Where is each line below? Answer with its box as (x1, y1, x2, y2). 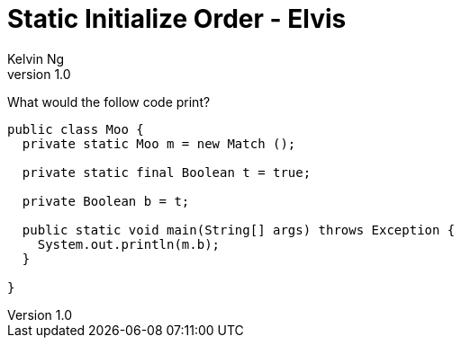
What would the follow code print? (7, 93, 211, 110)
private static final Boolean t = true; (22, 164, 312, 180)
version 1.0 (7, 66, 71, 82)
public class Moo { (7, 121, 144, 137)
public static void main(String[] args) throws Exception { (22, 222, 456, 237)
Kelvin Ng (7, 50, 65, 66)
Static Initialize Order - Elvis (7, 4, 347, 34)
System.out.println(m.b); (37, 236, 221, 252)
